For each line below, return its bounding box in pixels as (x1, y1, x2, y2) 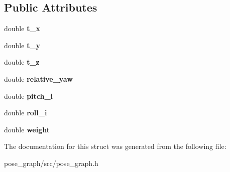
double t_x (4, 23, 41, 34)
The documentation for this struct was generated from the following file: (4, 141, 226, 151)
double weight (4, 124, 50, 134)
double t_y (4, 40, 41, 50)
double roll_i (4, 107, 47, 118)
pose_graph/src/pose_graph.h (4, 157, 98, 168)
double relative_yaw (4, 73, 73, 84)
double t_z (4, 57, 40, 67)
